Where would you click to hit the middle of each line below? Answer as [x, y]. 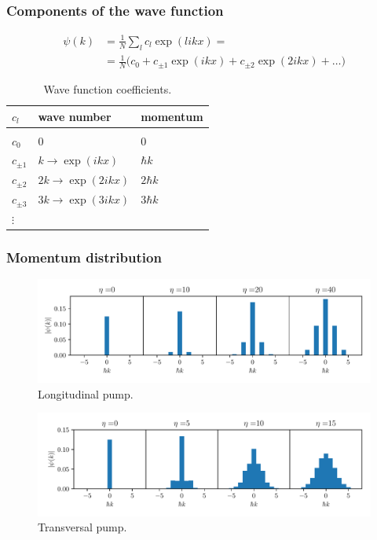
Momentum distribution [84, 257]
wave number [75, 116]
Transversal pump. [82, 527]
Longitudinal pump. [86, 393]
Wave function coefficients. [108, 88]
